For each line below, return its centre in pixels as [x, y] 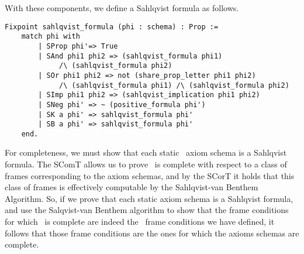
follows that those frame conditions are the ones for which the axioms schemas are [152, 233]
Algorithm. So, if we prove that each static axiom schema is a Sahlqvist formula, [149, 198]
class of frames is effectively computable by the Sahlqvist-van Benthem [132, 187]
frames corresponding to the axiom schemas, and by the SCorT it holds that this [150, 175]
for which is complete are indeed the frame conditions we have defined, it [140, 222]
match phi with [51, 37]
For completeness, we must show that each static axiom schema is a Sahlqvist [146, 152]
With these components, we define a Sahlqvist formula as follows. [122, 8]
